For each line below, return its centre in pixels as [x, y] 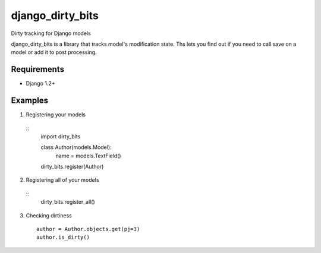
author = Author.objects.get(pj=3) [88, 229]
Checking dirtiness [49, 215]
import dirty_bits [61, 136]
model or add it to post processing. [54, 52]
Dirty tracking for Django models [51, 33]
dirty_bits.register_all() [68, 202]
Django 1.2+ [41, 84]
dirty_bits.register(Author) [72, 167]
